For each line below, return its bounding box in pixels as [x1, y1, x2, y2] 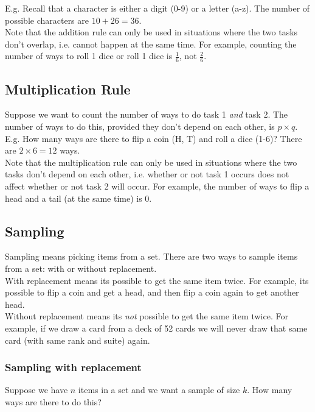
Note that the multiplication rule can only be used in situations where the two [5, 155, 297, 168]
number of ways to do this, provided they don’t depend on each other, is [5, 120, 275, 132]
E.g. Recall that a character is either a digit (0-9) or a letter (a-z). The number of [5, 2, 310, 14]
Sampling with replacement [5, 360, 142, 375]
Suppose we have [5, 383, 68, 396]
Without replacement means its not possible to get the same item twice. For [5, 310, 288, 322]
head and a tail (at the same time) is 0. [5, 191, 152, 204]
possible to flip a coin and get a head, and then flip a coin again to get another [5, 286, 299, 299]
